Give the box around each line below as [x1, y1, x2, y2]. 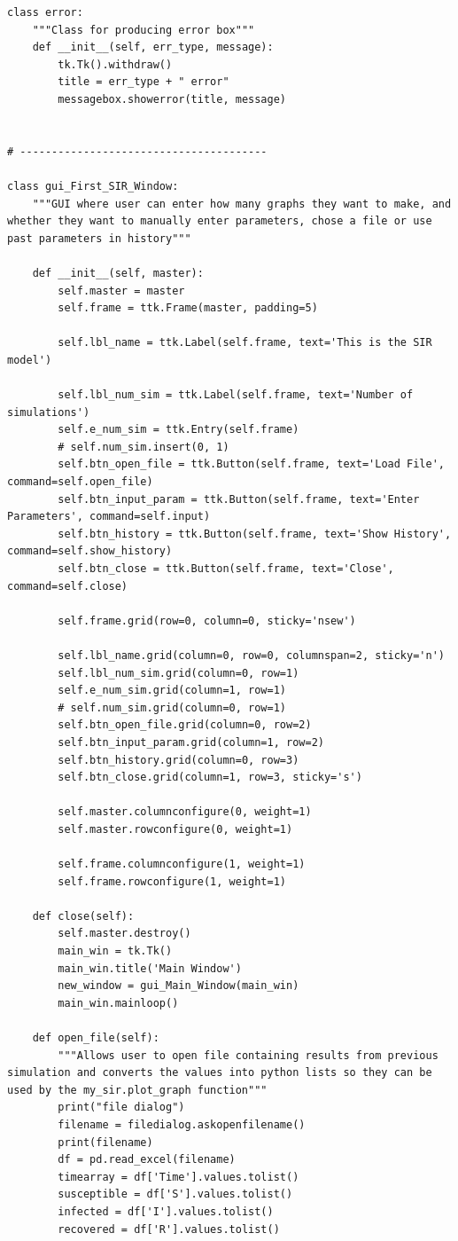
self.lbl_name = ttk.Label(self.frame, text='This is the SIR [58, 336, 432, 350]
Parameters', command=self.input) [7, 510, 211, 523]
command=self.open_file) [7, 475, 153, 489]
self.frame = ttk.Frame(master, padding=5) [58, 302, 318, 315]
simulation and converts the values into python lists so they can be [7, 1066, 432, 1080]
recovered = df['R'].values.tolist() [58, 1222, 280, 1236]
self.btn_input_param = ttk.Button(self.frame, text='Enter [58, 492, 420, 506]
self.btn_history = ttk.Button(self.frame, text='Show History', [58, 527, 452, 540]
